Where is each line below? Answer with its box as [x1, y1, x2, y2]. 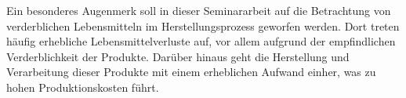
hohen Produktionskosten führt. [6, 78, 159, 95]
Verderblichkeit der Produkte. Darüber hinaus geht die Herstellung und [6, 48, 350, 64]
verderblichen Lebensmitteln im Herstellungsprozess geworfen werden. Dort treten [6, 17, 400, 34]
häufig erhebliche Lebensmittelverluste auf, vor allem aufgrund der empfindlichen [6, 33, 396, 49]
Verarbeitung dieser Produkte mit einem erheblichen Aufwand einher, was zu [6, 64, 376, 80]
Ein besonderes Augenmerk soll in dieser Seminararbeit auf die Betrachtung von [6, 2, 391, 18]
